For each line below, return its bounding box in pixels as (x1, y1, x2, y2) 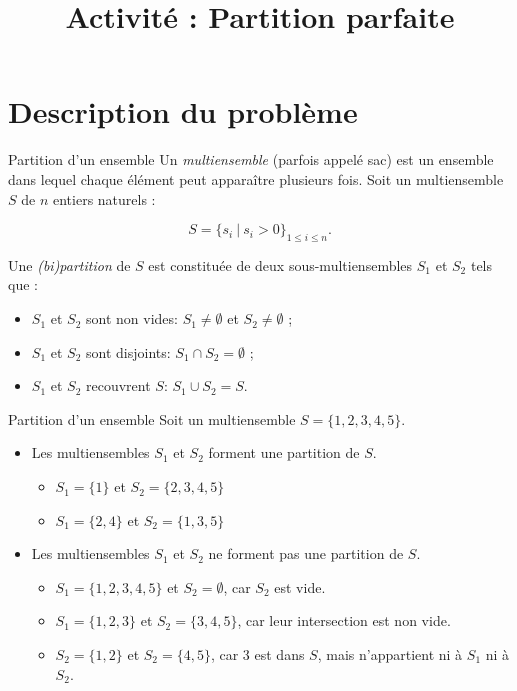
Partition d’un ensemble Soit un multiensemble (8, 408, 296, 429)
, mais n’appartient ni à (317, 644, 463, 665)
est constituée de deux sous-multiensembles (148, 254, 413, 275)
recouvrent (86, 375, 151, 396)
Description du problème (8, 91, 358, 132)
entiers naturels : (52, 188, 156, 209)
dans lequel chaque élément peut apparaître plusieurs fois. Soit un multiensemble (8, 168, 504, 189)
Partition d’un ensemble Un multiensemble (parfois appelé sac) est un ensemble (8, 149, 494, 170)
